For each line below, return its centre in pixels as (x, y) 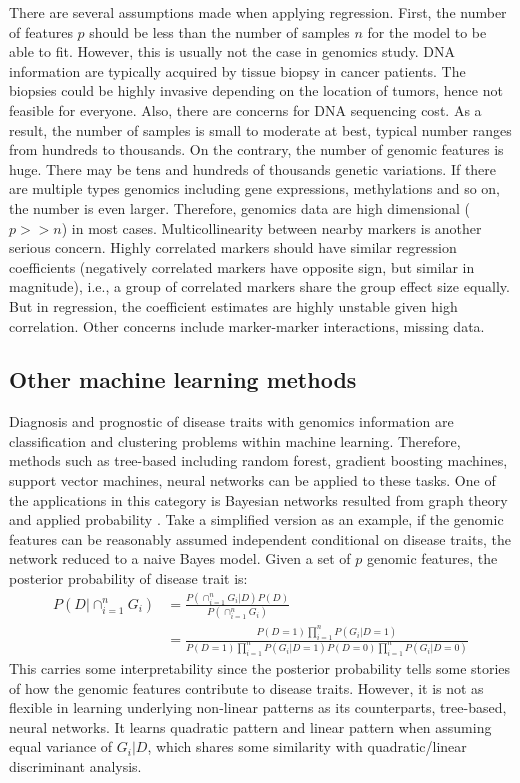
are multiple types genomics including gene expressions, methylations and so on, (254, 188)
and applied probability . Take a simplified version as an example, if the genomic (256, 519)
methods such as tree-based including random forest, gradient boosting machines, (258, 460)
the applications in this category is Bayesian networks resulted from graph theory (258, 499)
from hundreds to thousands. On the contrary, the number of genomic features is (256, 149)
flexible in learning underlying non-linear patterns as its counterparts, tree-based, (258, 707)
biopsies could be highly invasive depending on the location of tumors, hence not (256, 90)
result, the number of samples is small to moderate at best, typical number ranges (260, 129)
